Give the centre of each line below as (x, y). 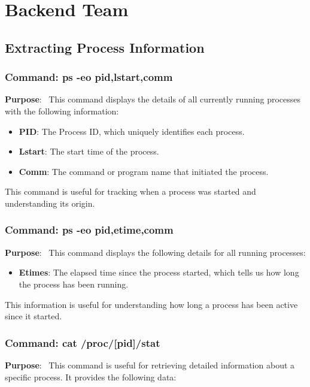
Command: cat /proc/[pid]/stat (83, 342)
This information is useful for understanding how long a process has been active (151, 304)
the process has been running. (74, 284)
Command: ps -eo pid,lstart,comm (89, 77)
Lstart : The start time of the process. (89, 151)
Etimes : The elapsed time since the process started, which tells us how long (159, 272)
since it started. (34, 316)
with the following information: (62, 111)
